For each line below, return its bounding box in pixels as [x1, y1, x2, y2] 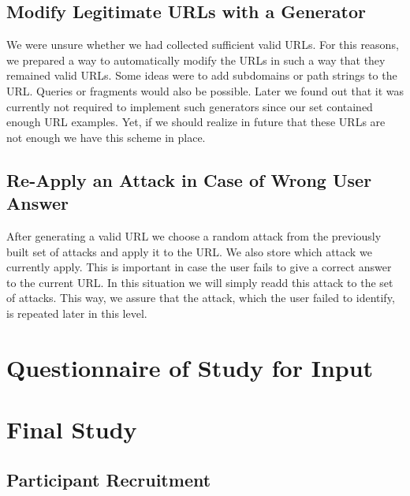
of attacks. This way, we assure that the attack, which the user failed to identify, [6, 289, 395, 306]
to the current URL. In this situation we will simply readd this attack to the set [6, 274, 393, 290]
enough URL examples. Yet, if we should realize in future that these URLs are [6, 114, 386, 130]
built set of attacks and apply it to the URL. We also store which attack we [6, 243, 372, 259]
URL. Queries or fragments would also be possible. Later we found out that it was [6, 82, 404, 99]
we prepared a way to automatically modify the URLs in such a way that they [6, 51, 386, 68]
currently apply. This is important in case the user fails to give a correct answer [6, 259, 392, 275]
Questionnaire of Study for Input [6, 351, 374, 383]
